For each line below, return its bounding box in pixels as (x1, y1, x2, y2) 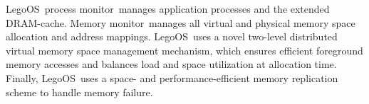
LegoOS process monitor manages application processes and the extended (6, 1, 330, 16)
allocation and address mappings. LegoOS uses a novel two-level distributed (6, 29, 338, 44)
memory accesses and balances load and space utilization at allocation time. (6, 57, 337, 71)
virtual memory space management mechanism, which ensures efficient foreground (6, 42, 363, 57)
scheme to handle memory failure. (6, 84, 153, 99)
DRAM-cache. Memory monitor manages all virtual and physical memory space (6, 15, 355, 30)
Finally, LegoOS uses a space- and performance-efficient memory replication (6, 70, 338, 85)
